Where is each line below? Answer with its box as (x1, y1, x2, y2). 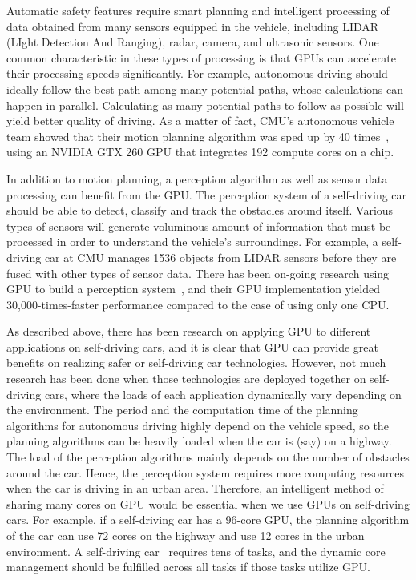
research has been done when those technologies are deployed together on (6, 370, 366, 387)
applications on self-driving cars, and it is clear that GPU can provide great (6, 338, 378, 355)
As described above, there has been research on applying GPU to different (6, 323, 371, 340)
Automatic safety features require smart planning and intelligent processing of (6, 2, 390, 18)
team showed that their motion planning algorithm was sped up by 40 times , (6, 127, 390, 144)
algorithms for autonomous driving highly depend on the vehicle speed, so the (6, 417, 389, 433)
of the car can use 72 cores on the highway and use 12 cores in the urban (6, 527, 365, 543)
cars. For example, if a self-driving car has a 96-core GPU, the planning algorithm (6, 511, 410, 528)
